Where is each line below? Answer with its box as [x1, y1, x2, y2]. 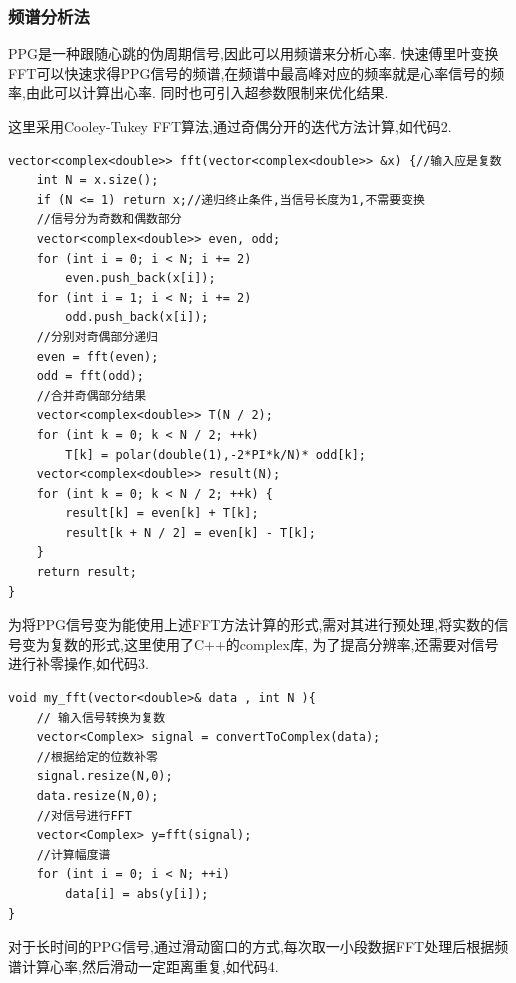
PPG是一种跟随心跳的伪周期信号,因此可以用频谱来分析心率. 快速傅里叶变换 [8, 43, 499, 64]
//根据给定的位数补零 [36, 749, 158, 764]
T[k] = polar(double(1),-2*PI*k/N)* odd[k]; [65, 447, 366, 462]
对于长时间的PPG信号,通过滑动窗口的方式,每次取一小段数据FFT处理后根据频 [8, 936, 509, 957]
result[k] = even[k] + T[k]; [65, 506, 259, 521]
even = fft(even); [36, 349, 159, 364]
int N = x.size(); [36, 173, 159, 188]
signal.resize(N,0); [36, 769, 173, 784]
